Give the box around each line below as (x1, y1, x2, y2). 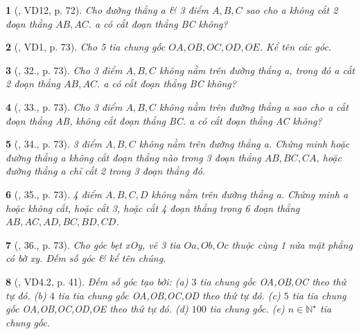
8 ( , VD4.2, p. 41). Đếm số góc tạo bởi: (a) (6, 274, 188, 288)
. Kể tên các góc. (259, 39, 332, 54)
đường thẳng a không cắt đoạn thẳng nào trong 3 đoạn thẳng (6, 150, 261, 164)
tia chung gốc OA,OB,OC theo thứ (200, 274, 346, 288)
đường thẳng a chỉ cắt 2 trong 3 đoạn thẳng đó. (6, 164, 206, 178)
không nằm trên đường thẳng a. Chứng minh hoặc (139, 137, 350, 151)
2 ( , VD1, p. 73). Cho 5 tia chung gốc (6, 39, 166, 54)
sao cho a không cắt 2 (245, 3, 338, 17)
